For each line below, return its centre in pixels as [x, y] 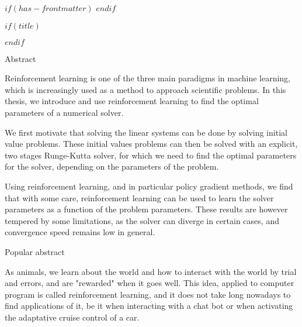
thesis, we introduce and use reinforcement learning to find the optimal [132, 101]
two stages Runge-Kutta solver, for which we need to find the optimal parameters [151, 155]
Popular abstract [35, 251]
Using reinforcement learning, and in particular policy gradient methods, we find [149, 186]
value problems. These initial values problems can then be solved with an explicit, [151, 144]
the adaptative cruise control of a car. [72, 317]
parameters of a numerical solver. [64, 112]
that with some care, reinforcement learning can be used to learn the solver [139, 197]
